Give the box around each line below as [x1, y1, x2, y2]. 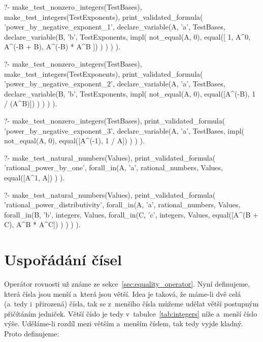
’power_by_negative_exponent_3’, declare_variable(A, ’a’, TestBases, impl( [4, 125, 245, 136]
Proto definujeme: [4, 328, 59, 338]
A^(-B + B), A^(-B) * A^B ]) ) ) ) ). [4, 41, 121, 52]
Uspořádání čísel [4, 249, 122, 270]
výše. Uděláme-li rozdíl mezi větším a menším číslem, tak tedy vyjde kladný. [4, 318, 243, 329]
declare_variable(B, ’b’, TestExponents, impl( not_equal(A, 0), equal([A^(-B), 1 [4, 88, 256, 99]
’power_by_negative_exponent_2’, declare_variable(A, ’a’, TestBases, [4, 78, 225, 89]
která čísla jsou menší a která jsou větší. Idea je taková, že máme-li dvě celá [4, 288, 241, 299]
